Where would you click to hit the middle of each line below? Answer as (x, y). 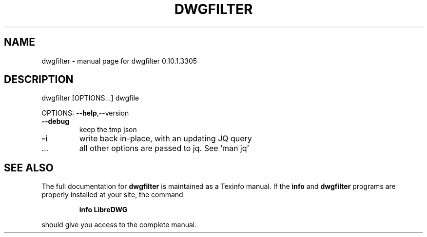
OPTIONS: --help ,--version (85, 113)
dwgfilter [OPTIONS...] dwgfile (90, 98)
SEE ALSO (29, 168)
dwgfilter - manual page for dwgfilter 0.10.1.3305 (119, 61)
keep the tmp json (108, 130)
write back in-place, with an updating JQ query (165, 139)
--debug (56, 121)
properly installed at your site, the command (112, 195)
